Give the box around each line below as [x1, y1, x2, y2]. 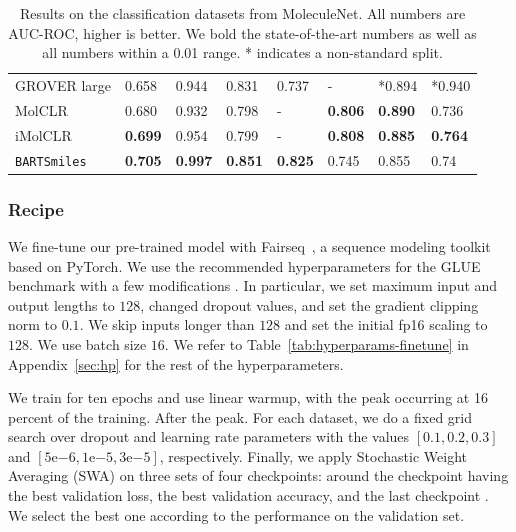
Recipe [8, 196, 64, 221]
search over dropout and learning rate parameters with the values [8, 426, 410, 447]
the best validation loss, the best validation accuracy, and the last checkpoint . [8, 485, 489, 506]
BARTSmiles [15, 154, 87, 169]
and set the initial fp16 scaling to [284, 314, 488, 335]
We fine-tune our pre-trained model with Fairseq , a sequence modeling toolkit [8, 235, 491, 256]
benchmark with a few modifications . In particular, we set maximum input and [8, 275, 498, 296]
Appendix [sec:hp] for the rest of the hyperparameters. [8, 353, 344, 374]
